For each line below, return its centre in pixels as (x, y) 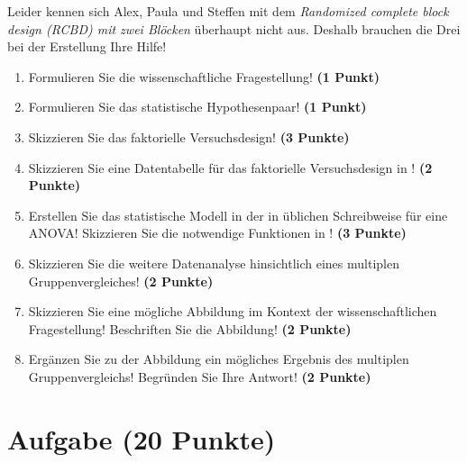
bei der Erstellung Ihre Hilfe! (87, 46)
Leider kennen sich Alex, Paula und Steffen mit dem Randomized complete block (228, 11)
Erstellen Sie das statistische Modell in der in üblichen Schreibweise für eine (238, 215)
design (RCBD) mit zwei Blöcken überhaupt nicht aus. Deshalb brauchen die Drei (234, 28)
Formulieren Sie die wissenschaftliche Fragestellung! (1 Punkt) (204, 76)
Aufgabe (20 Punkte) (142, 438)
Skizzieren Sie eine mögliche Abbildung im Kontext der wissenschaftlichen (233, 311)
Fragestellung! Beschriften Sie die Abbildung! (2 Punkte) (190, 328)
